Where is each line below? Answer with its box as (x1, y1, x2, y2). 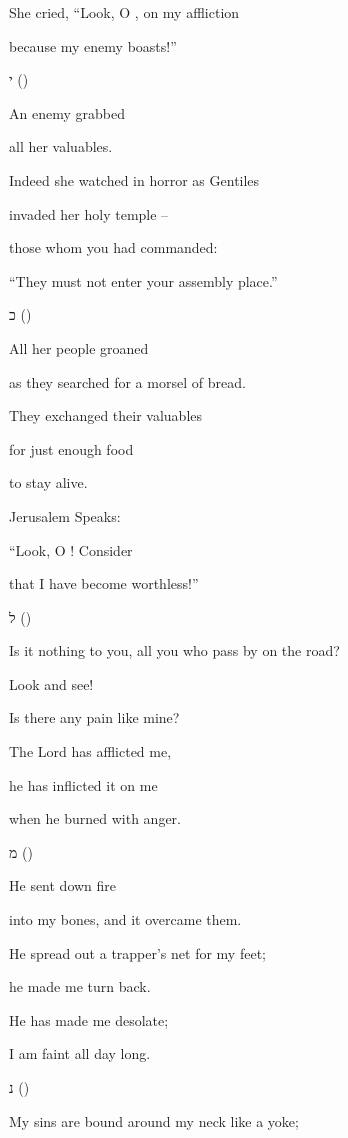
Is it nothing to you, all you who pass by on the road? (9, 640, 340, 661)
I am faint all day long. (9, 1043, 151, 1064)
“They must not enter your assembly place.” (9, 270, 278, 291)
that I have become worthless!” (9, 573, 199, 594)
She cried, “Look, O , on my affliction (9, 2, 240, 22)
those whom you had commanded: (9, 237, 218, 258)
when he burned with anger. (9, 808, 181, 829)
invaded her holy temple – (9, 203, 169, 224)
